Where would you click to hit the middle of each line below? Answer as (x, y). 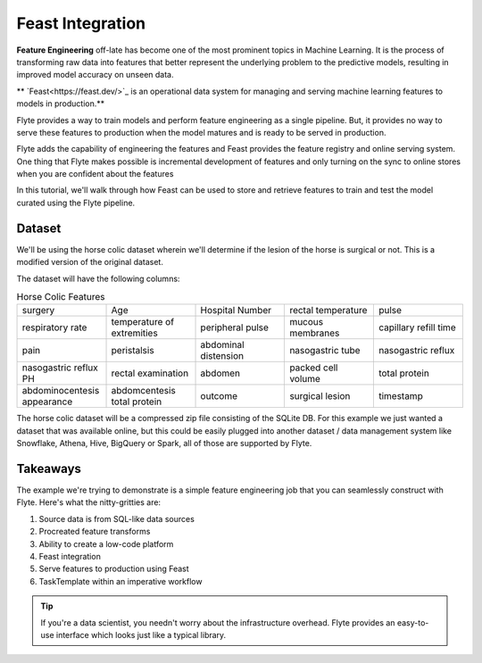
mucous (307, 322)
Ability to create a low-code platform (106, 543)
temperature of (142, 322)
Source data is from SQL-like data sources (117, 518)
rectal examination (150, 373)
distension (222, 356)
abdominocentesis (61, 391)
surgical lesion (320, 396)
